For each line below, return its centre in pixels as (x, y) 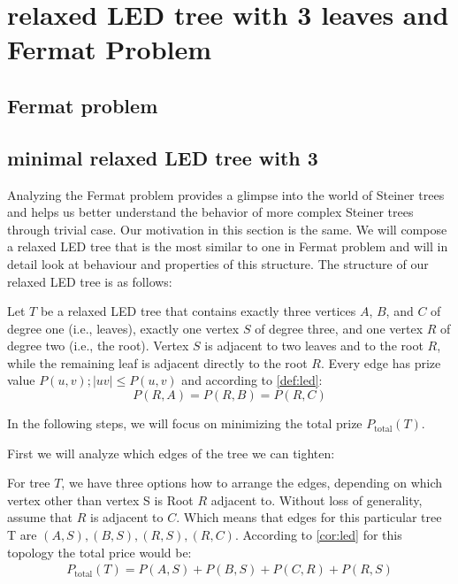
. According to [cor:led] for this (318, 535)
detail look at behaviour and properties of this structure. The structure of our (218, 263)
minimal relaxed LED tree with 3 (163, 157)
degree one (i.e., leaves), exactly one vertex (123, 328)
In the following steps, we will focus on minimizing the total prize (185, 423)
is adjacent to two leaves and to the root (314, 346)
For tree (29, 483)
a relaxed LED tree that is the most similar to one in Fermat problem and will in (228, 246)
